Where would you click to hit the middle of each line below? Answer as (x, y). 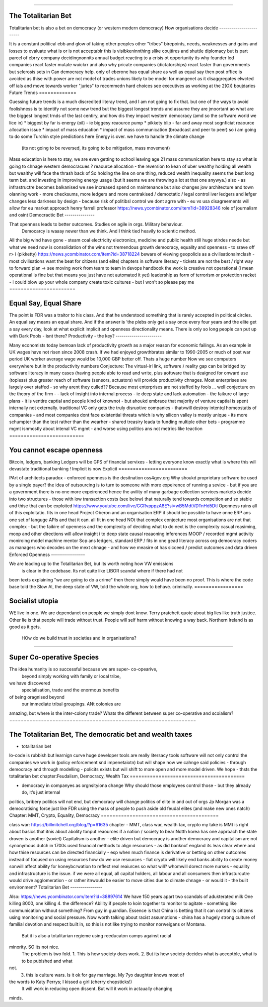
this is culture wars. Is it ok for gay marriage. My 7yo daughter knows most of (105, 975)
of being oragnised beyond (37, 697)
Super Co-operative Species (54, 657)
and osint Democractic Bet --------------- (52, 215)
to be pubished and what (47, 961)
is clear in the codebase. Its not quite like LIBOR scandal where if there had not (102, 570)
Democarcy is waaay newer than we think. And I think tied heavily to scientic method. (109, 231)
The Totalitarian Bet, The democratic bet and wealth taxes (101, 734)
